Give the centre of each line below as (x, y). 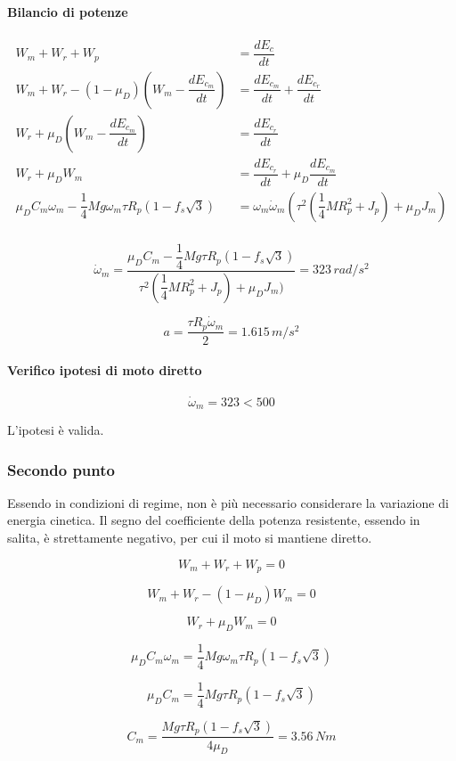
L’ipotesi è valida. (56, 430)
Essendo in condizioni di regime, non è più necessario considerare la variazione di (228, 502)
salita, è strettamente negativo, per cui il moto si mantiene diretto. (190, 538)
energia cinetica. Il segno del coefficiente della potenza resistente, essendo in (214, 520)
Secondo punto (61, 469)
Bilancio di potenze (68, 11)
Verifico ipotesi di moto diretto (105, 370)
